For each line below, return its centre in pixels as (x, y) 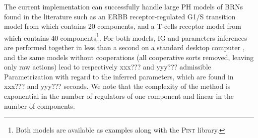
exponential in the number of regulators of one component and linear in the (119, 96)
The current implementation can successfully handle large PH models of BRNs (124, 6)
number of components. (40, 105)
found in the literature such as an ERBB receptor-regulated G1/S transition (120, 16)
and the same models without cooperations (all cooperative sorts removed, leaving (129, 57)
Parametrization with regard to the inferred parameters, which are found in (119, 76)
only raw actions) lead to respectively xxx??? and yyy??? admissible (108, 67)
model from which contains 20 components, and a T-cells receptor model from (123, 26)
